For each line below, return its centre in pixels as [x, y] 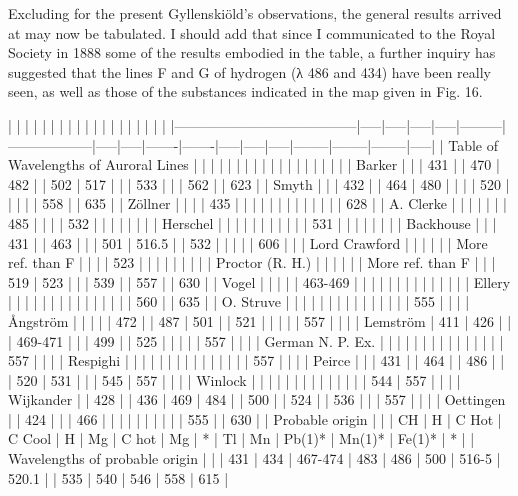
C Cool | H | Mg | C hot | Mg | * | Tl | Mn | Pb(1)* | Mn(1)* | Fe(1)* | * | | [241, 438]
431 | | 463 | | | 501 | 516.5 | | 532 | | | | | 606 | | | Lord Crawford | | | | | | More [248, 242]
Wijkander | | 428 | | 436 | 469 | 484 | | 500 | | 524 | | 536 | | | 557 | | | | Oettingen [257, 399]
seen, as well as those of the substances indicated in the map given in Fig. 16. [245, 91]
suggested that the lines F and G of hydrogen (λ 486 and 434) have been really [249, 71]
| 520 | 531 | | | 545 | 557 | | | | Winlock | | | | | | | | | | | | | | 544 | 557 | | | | [234, 379]
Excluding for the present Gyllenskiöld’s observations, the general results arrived [255, 13]
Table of [473, 144]
